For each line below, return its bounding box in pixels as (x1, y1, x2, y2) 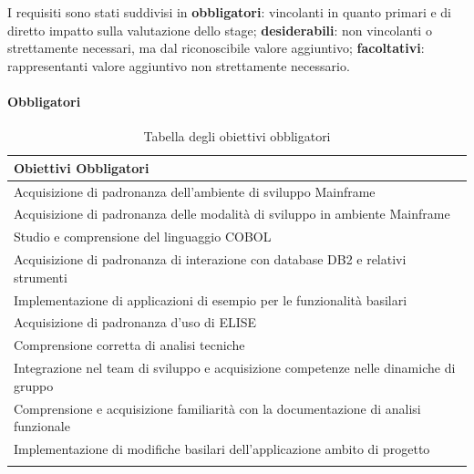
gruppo (14, 376, 54, 395)
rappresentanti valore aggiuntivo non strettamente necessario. (7, 56, 350, 75)
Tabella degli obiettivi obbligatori (143, 127, 331, 146)
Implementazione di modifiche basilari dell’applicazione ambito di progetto (14, 438, 430, 458)
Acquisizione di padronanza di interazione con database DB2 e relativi (14, 250, 407, 269)
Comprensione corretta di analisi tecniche (14, 335, 245, 355)
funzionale (14, 417, 70, 436)
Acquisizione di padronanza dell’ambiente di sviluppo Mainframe (14, 181, 376, 201)
